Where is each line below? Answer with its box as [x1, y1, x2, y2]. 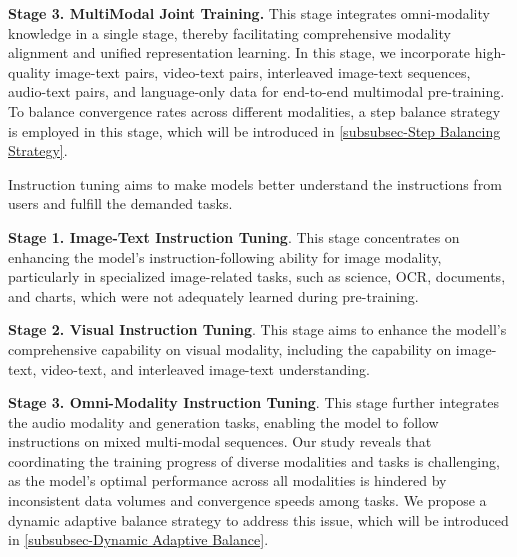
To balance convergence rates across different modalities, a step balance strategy [8, 100, 501, 121]
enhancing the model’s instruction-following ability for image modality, [8, 246, 442, 267]
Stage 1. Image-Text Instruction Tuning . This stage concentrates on [8, 226, 460, 247]
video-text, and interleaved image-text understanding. [41, 358, 370, 379]
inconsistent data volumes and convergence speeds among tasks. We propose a [8, 490, 487, 511]
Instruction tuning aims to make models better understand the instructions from [8, 173, 502, 194]
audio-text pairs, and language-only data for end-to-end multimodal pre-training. [8, 81, 505, 102]
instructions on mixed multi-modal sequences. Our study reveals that [8, 431, 432, 452]
